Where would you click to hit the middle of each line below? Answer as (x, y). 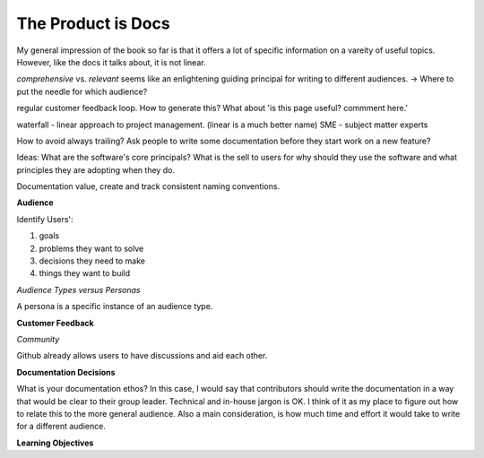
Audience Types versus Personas (78, 289)
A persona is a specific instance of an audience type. (115, 307)
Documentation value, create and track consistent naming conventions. (148, 186)
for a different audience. (61, 427)
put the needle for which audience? (82, 91)
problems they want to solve (91, 248)
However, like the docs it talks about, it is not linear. (111, 62)
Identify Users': (45, 219)
